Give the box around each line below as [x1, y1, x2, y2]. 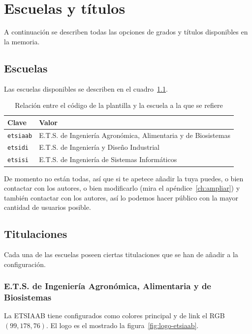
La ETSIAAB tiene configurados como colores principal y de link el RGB [4, 310, 225, 321]
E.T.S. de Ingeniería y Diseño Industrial [39, 142, 159, 152]
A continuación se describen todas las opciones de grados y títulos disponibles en [4, 27, 248, 37]
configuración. [4, 259, 46, 269]
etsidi [7, 144, 29, 152]
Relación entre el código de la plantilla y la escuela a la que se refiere [15, 100, 223, 110]
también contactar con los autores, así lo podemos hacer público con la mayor [4, 192, 239, 202]
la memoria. [4, 36, 40, 46]
